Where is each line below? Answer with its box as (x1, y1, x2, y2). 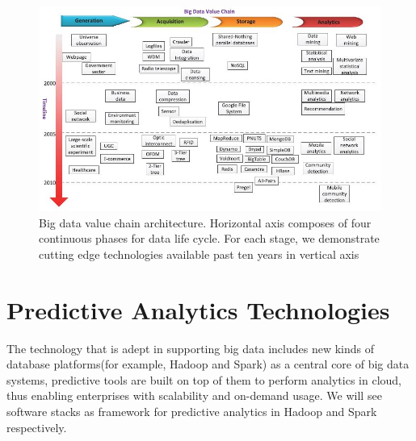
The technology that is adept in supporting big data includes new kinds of (6, 339, 374, 356)
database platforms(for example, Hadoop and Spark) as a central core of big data (6, 356, 410, 372)
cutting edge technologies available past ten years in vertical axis (39, 245, 359, 262)
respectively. (6, 418, 67, 435)
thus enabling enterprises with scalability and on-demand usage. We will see (6, 387, 382, 404)
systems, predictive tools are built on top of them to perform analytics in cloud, (6, 371, 401, 388)
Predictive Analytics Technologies (6, 293, 390, 326)
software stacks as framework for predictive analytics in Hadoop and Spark (6, 403, 377, 420)
